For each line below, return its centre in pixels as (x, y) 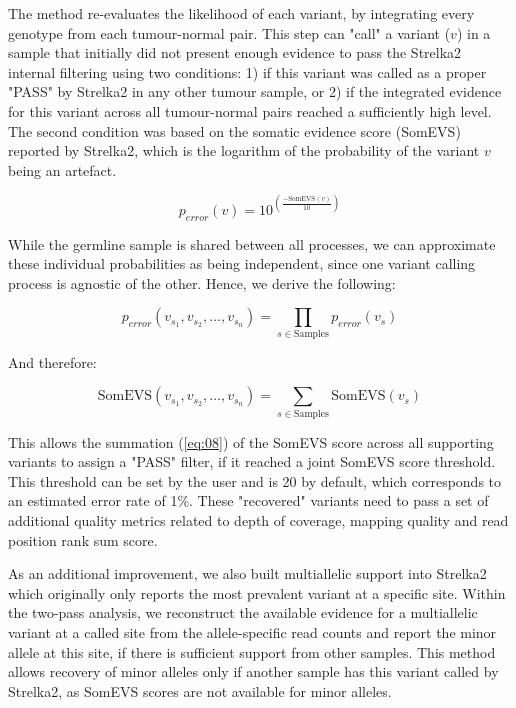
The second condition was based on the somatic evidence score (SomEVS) (234, 130)
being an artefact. (62, 169)
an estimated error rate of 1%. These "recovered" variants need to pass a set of (248, 500)
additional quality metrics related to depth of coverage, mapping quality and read (258, 520)
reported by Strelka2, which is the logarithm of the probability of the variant (244, 150)
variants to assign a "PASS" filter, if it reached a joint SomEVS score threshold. (252, 461)
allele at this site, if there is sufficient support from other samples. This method (252, 651)
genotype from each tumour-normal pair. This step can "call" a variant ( (229, 32)
